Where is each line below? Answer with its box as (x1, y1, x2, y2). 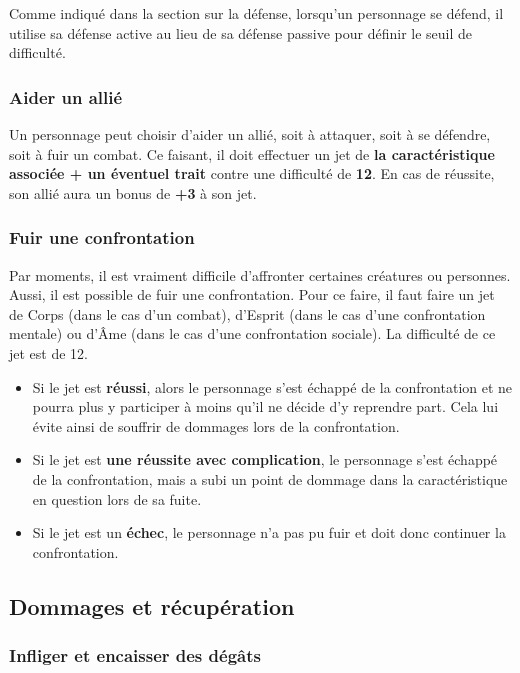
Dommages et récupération (9, 590, 295, 621)
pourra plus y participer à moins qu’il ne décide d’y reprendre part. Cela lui (32, 396, 499, 417)
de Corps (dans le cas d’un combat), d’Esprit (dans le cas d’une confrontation (9, 303, 486, 324)
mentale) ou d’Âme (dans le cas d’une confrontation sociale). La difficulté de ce (9, 323, 496, 344)
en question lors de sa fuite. (32, 488, 202, 509)
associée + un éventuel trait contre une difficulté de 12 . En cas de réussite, (9, 163, 495, 184)
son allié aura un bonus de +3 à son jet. (9, 182, 257, 203)
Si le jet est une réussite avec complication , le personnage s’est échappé (32, 449, 498, 470)
